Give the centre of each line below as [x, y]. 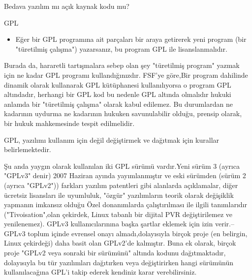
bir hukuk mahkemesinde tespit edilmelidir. [69, 123]
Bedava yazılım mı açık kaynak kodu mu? [67, 6]
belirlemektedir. [28, 149]
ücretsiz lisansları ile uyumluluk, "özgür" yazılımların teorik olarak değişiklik [119, 195]
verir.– [224, 224]
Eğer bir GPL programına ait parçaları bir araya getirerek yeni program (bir [131, 39]
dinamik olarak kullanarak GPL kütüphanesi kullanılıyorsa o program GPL [118, 84]
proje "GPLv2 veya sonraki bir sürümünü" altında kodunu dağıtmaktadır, [115, 253]
